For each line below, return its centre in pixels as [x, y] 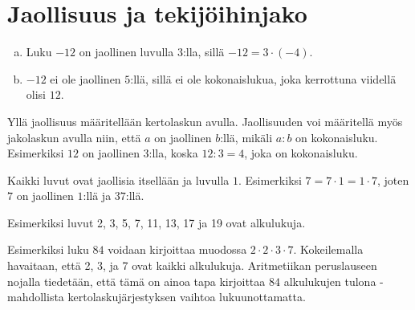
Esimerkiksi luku [48, 249]
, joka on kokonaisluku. [301, 153]
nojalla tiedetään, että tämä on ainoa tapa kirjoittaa [136, 281]
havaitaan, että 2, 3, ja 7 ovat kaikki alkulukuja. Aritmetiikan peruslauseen [192, 265]
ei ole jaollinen [85, 78]
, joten [393, 179]
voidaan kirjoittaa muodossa [177, 249]
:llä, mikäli [246, 137]
